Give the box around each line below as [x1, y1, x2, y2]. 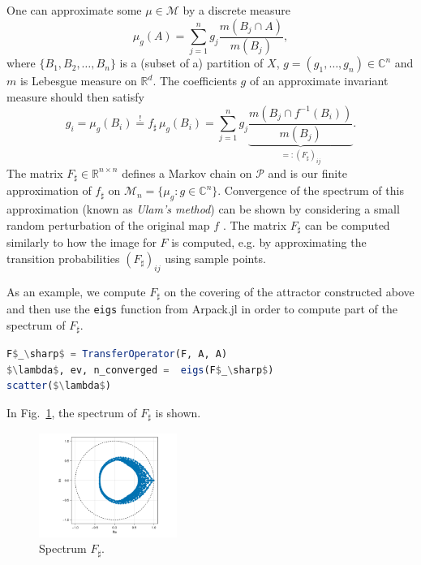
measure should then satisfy [6, 88, 144, 106]
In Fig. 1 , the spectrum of [6, 403, 137, 421]
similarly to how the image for [6, 234, 157, 251]
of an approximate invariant [249, 72, 389, 89]
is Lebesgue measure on [19, 72, 137, 89]
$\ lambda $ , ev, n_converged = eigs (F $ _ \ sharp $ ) [6, 364, 274, 376]
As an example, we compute [6, 282, 146, 300]
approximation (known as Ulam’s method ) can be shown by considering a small [6, 201, 400, 218]
